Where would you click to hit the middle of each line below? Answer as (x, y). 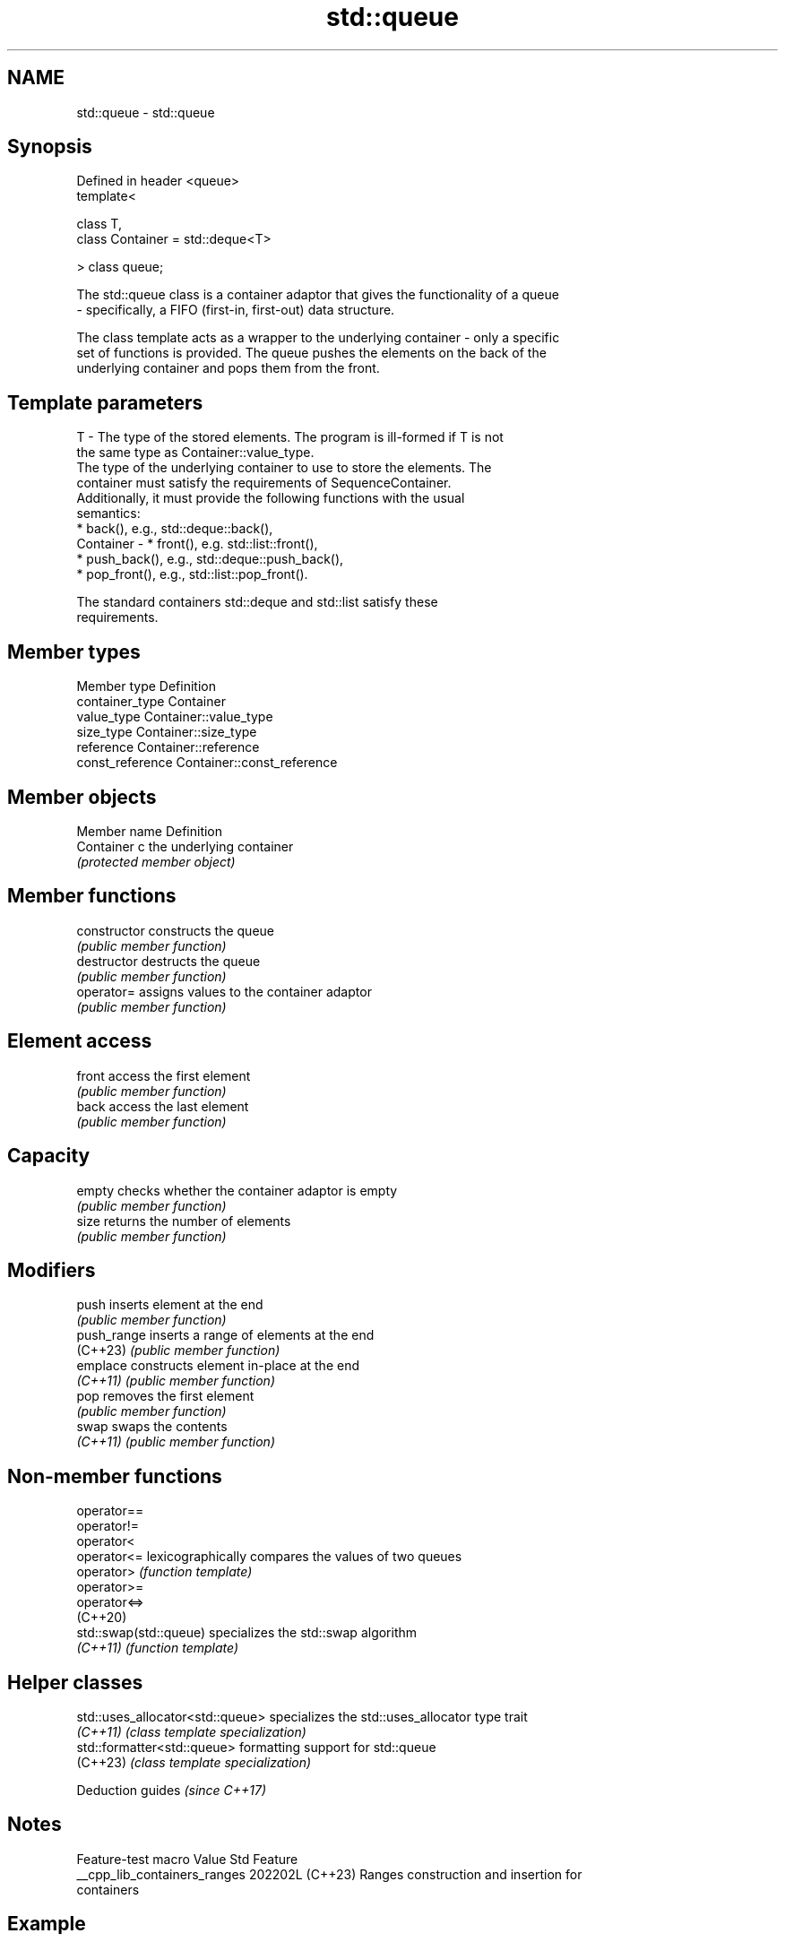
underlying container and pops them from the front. (228, 368)
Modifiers (52, 1270)
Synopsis (50, 147)
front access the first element (164, 1075)
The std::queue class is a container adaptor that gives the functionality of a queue (318, 295)
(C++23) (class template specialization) (194, 1763)
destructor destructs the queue (168, 961)
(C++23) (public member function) (178, 1351)
